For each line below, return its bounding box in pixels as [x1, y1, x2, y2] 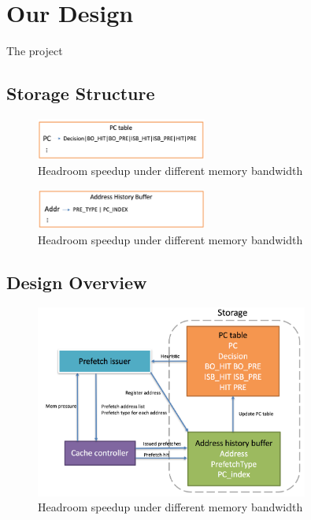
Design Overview [6, 269, 147, 294]
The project [6, 43, 63, 59]
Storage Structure [6, 81, 155, 106]
